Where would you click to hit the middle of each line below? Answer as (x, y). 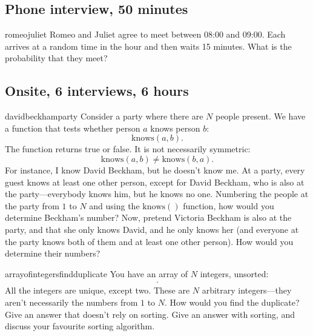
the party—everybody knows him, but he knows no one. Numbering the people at (157, 194)
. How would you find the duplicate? (232, 302)
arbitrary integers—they (247, 290)
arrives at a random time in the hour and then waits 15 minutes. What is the (148, 46)
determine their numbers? (53, 253)
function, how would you (229, 205)
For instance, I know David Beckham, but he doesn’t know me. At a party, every (155, 170)
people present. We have (260, 116)
